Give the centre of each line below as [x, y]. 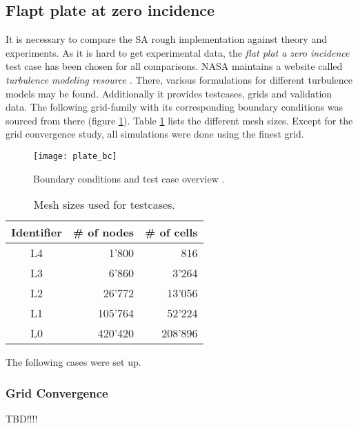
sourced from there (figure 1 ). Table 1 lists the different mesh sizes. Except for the [179, 120]
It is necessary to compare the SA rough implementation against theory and [166, 39]
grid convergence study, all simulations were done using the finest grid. [155, 134]
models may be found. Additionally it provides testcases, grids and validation [169, 93]
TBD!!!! [22, 419]
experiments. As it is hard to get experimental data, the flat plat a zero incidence [178, 52]
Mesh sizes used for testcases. [104, 205]
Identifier [37, 232]
